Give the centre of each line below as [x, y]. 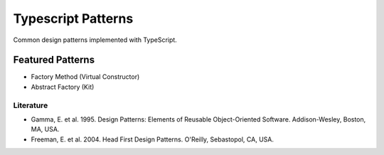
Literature [31, 105]
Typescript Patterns [73, 18]
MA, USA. [45, 129]
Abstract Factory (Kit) [63, 87]
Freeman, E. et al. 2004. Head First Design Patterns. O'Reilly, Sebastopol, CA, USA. [152, 139]
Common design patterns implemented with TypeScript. [95, 40]
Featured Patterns [54, 60]
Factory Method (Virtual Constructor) [85, 77]
